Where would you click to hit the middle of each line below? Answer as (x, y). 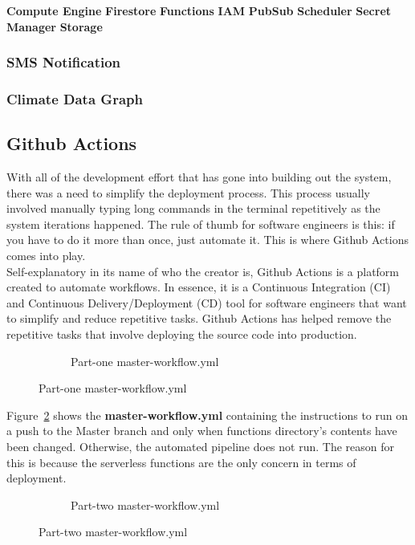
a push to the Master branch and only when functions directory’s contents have (202, 431)
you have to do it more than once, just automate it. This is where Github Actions (207, 240)
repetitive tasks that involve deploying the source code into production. (182, 334)
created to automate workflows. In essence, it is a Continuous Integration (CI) (199, 287)
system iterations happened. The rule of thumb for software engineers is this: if (201, 224)
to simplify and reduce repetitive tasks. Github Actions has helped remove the (199, 318)
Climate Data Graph (75, 98)
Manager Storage (55, 26)
